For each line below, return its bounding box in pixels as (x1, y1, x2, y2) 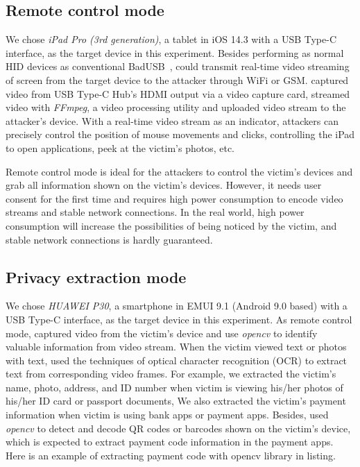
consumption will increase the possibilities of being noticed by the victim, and (6, 218, 337, 232)
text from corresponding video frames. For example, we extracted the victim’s (6, 366, 336, 381)
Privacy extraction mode (6, 266, 187, 287)
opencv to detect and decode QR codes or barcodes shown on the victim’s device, (6, 421, 351, 435)
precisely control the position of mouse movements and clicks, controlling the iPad (6, 127, 355, 142)
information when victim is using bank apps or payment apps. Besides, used (6, 407, 329, 422)
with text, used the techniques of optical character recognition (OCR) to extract (6, 353, 348, 367)
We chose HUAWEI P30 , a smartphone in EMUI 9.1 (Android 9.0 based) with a (6, 298, 348, 313)
